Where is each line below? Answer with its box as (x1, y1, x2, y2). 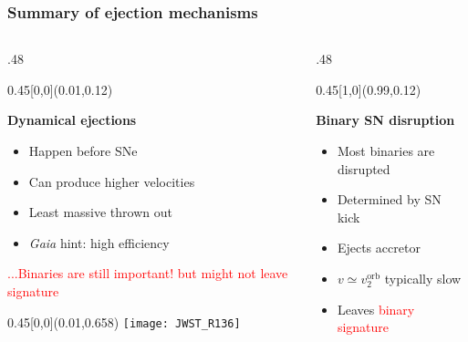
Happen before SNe (28, 141, 138, 160)
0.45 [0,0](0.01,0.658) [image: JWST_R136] (7, 312, 241, 331)
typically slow (384, 268, 462, 287)
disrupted (337, 159, 390, 178)
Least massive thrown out (28, 202, 172, 222)
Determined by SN (337, 190, 442, 209)
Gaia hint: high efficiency (28, 233, 170, 252)
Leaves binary (337, 299, 415, 318)
